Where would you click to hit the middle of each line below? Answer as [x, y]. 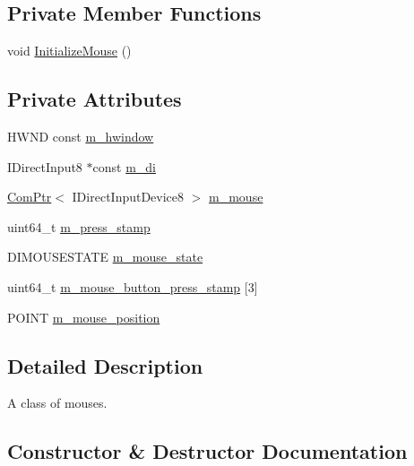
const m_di [124, 166]
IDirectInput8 [45, 166]
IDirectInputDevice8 [128, 197]
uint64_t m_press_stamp [79, 226]
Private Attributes [95, 99]
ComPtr [30, 197]
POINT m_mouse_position [84, 317]
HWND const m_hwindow [81, 136]
